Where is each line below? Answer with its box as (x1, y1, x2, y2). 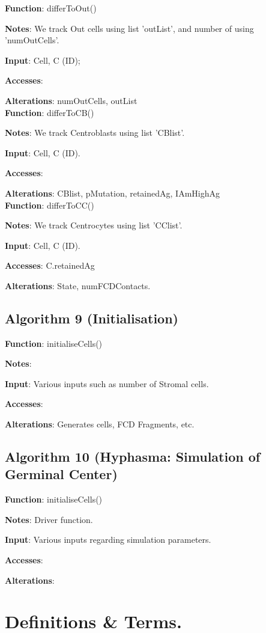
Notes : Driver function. (5, 513, 93, 525)
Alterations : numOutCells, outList (5, 94, 138, 106)
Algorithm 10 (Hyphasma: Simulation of (5, 447, 261, 466)
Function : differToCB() (5, 106, 94, 118)
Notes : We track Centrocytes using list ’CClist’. (5, 219, 183, 231)
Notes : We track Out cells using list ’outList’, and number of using (5, 22, 254, 34)
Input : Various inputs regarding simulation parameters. (5, 533, 211, 546)
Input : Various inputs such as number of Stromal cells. (5, 377, 209, 390)
